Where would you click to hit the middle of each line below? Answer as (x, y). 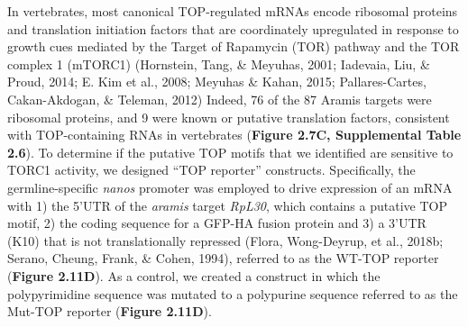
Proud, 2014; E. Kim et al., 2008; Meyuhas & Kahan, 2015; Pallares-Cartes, (217, 82)
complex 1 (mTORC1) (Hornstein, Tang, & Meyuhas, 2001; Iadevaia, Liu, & (219, 64)
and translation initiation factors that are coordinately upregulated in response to (233, 28)
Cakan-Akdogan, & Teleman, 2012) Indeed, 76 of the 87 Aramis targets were (220, 99)
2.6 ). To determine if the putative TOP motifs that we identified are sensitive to (230, 152)
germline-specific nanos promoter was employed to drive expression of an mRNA (230, 187)
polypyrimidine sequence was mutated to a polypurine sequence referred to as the (233, 293)
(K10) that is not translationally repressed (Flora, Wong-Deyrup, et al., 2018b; (225, 240)
